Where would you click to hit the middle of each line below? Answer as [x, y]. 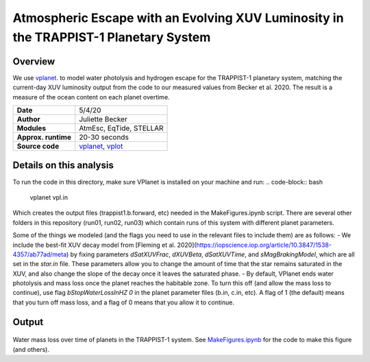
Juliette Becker [103, 119]
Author [28, 119]
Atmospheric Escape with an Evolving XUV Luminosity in [178, 18]
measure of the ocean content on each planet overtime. [91, 97]
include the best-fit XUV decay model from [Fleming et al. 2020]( [104, 245]
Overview [34, 61]
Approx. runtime [44, 137]
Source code [38, 146]
